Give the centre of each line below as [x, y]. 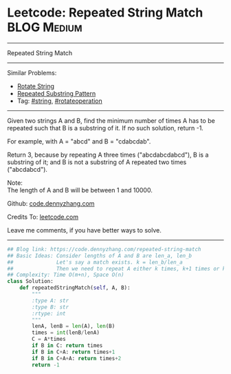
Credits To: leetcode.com [43, 217]
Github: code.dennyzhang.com [51, 203]
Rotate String [36, 86]
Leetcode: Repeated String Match [105, 13]
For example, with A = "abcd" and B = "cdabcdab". [79, 141]
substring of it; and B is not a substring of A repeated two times [97, 162]
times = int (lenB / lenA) [66, 333]
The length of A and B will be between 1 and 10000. [80, 190]
